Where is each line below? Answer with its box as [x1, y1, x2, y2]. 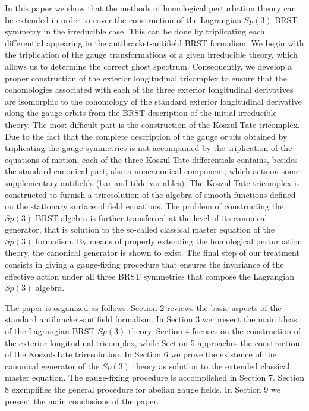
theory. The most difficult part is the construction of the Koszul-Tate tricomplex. [5, 118, 300, 130]
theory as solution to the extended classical [133, 359, 290, 372]
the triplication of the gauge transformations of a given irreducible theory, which [5, 48, 298, 61]
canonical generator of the [5, 359, 100, 372]
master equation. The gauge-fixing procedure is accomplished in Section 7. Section [5, 371, 304, 384]
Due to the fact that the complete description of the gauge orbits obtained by [5, 130, 288, 142]
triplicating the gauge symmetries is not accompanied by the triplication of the [5, 142, 292, 154]
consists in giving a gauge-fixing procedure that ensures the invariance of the [5, 258, 284, 271]
